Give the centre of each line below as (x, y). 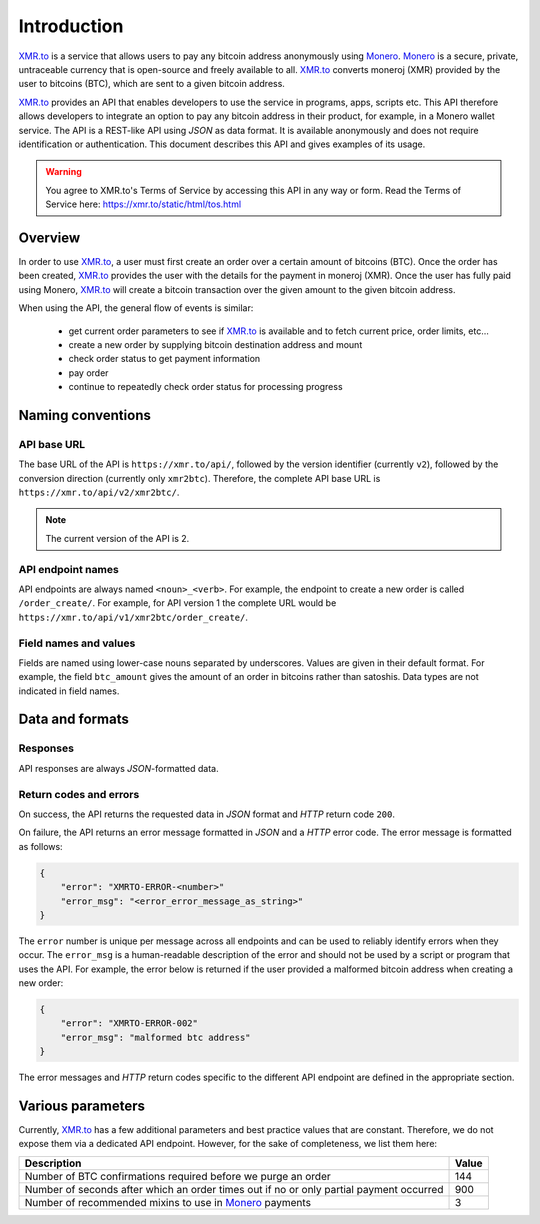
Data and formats (73, 719)
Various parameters (81, 1106)
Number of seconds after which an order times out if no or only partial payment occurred (234, 1189)
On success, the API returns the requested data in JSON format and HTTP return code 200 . (206, 814)
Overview (49, 237)
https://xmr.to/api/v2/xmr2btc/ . (99, 492)
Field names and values (77, 643)
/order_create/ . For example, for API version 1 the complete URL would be (177, 603)
